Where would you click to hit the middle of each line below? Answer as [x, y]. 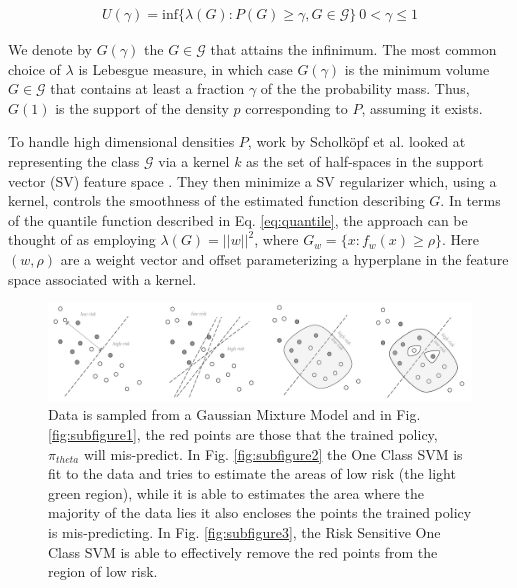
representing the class [74, 161]
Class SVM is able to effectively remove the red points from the [243, 551]
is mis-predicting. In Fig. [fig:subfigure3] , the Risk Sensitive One [244, 532]
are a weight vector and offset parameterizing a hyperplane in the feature [284, 258]
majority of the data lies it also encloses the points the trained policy [260, 512]
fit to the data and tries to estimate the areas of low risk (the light [252, 473]
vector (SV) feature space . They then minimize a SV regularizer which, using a [252, 180]
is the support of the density [142, 107]
